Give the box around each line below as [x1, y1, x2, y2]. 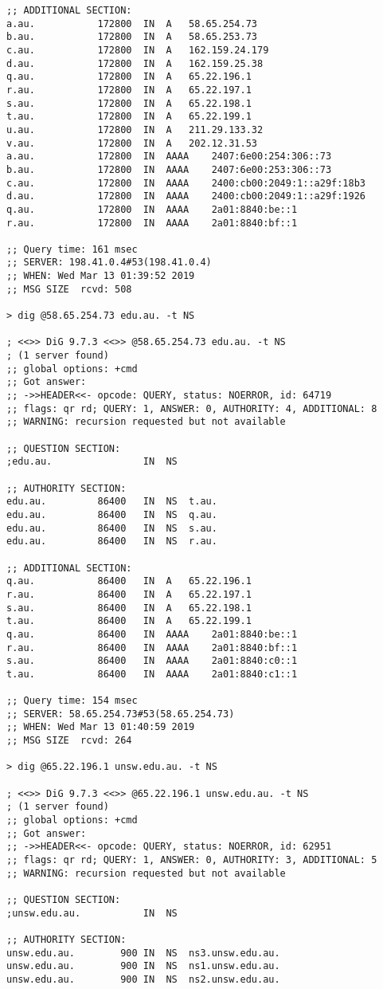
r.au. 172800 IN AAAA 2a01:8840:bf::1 [6, 217, 298, 229]
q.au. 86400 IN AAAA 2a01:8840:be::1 [6, 628, 298, 640]
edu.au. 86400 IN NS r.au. [6, 536, 217, 547]
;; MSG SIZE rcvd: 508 [6, 283, 132, 295]
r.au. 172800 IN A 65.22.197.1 [6, 84, 252, 96]
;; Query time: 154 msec [6, 695, 138, 707]
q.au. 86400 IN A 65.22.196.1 [6, 575, 252, 587]
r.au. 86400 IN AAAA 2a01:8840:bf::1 [6, 642, 298, 653]
